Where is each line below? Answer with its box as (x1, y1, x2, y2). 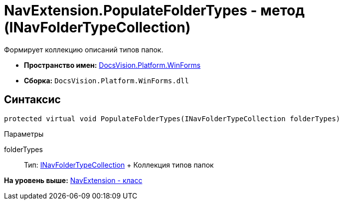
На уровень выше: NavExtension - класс (4, 176, 143, 185)
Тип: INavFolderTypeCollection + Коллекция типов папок (24, 160, 214, 169)
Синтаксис (4, 93, 61, 106)
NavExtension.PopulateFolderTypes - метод (4, 2, 305, 19)
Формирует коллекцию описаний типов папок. (4, 45, 164, 54)
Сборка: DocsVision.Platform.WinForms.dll (24, 76, 189, 85)
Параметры (4, 129, 44, 138)
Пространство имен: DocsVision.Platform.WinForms (24, 60, 201, 69)
